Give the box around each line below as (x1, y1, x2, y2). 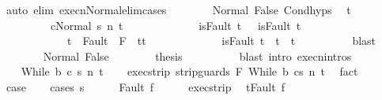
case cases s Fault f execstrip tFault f (6, 78, 285, 94)
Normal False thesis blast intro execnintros (43, 47, 352, 64)
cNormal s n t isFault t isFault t (50, 17, 301, 33)
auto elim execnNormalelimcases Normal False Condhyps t (6, 2, 351, 17)
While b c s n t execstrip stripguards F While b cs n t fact (21, 63, 358, 80)
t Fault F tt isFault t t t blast (66, 32, 376, 49)
